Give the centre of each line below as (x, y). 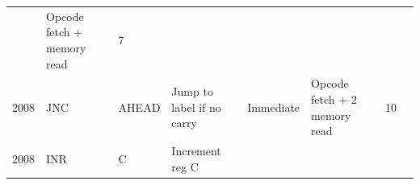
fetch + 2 (334, 99)
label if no (196, 107)
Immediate (274, 107)
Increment (196, 150)
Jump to (192, 91)
